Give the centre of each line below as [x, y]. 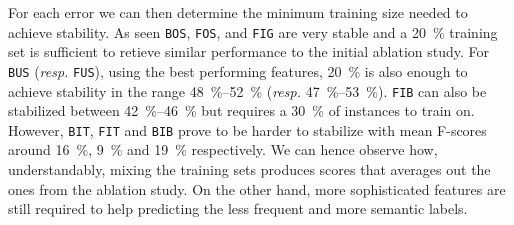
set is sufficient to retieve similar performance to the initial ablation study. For [249, 51]
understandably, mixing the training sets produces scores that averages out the [249, 169]
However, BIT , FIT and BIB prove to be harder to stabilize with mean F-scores [247, 129]
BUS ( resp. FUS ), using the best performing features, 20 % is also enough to [238, 70]
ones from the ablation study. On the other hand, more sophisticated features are [257, 188]
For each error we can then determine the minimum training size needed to [238, 12]
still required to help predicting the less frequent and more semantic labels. [238, 208]
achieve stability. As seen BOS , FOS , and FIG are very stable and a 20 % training [253, 31]
